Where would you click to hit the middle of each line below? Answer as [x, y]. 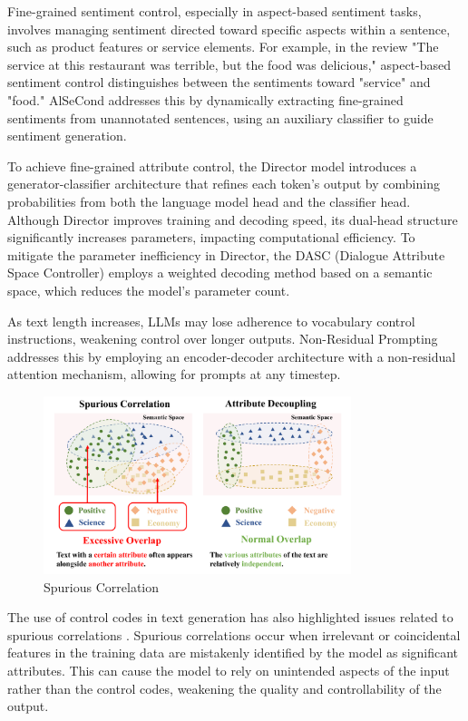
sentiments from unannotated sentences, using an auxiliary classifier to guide [220, 117]
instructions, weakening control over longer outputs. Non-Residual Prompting [223, 339]
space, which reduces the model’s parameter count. [149, 290]
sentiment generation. [67, 136]
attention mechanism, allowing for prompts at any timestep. [174, 374]
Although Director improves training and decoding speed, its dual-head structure [233, 219]
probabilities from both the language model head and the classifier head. [209, 201]
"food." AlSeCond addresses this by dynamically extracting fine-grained [205, 99]
